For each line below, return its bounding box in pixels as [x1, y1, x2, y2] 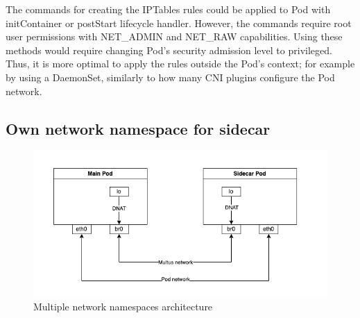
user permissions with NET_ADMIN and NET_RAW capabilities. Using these [6, 29, 343, 44]
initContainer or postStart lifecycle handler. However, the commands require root [6, 15, 352, 30]
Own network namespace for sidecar [6, 117, 271, 139]
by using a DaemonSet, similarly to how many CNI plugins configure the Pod [6, 69, 335, 84]
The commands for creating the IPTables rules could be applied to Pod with [6, 2, 331, 16]
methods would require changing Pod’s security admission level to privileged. [6, 42, 332, 57]
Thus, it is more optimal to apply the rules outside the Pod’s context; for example [6, 56, 355, 71]
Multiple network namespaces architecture [33, 299, 213, 313]
